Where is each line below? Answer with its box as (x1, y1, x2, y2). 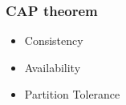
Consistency (24, 32, 83, 49)
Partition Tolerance (24, 86, 120, 103)
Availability (24, 59, 81, 75)
